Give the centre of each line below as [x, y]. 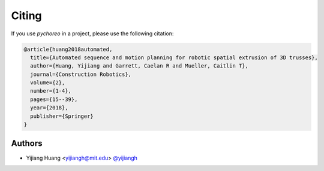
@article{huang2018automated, [68, 49]
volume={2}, [48, 83]
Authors [27, 143]
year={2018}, [49, 108]
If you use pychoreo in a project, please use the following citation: [92, 33]
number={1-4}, [51, 91]
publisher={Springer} [62, 116]
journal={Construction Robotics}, [81, 74]
